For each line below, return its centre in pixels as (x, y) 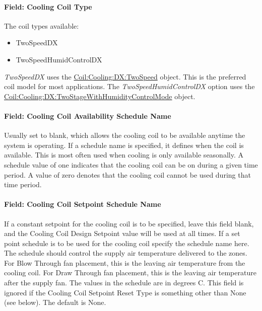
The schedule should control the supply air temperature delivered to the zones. (126, 253)
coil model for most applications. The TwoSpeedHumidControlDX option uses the (129, 86)
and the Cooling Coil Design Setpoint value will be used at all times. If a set (122, 233)
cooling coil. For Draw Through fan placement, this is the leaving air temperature (130, 273)
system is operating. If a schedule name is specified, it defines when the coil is (124, 145)
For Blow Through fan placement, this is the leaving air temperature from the (125, 262)
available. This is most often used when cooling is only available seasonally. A (124, 155)
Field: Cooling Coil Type (48, 6)
